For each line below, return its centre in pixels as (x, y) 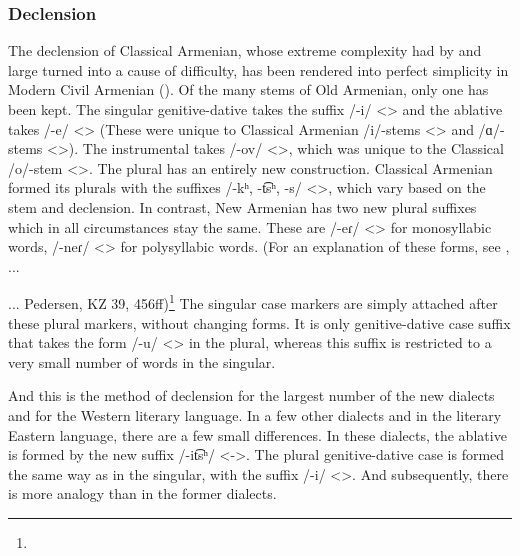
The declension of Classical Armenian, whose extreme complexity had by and (245, 50)
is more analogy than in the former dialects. (142, 493)
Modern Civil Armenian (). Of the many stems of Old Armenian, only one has (248, 89)
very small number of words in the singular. (142, 361)
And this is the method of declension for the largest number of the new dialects (251, 395)
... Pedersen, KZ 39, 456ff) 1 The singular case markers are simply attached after (253, 301)
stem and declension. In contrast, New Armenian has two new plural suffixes (242, 206)
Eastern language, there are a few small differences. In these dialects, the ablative (257, 434)
